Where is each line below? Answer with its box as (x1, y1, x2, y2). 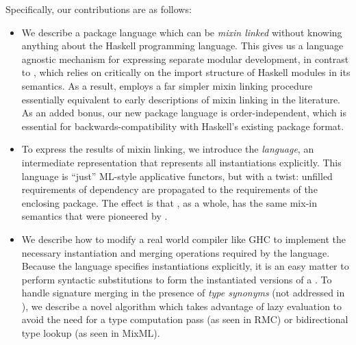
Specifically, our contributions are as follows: (5, 2, 192, 16)
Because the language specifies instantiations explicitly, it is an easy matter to (21, 259, 349, 273)
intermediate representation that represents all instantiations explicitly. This (21, 155, 342, 169)
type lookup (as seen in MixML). (21, 326, 160, 340)
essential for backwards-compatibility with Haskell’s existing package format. (21, 118, 344, 133)
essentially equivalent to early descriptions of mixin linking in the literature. (21, 92, 341, 106)
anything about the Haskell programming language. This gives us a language (21, 38, 344, 53)
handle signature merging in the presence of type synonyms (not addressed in (21, 285, 345, 300)
